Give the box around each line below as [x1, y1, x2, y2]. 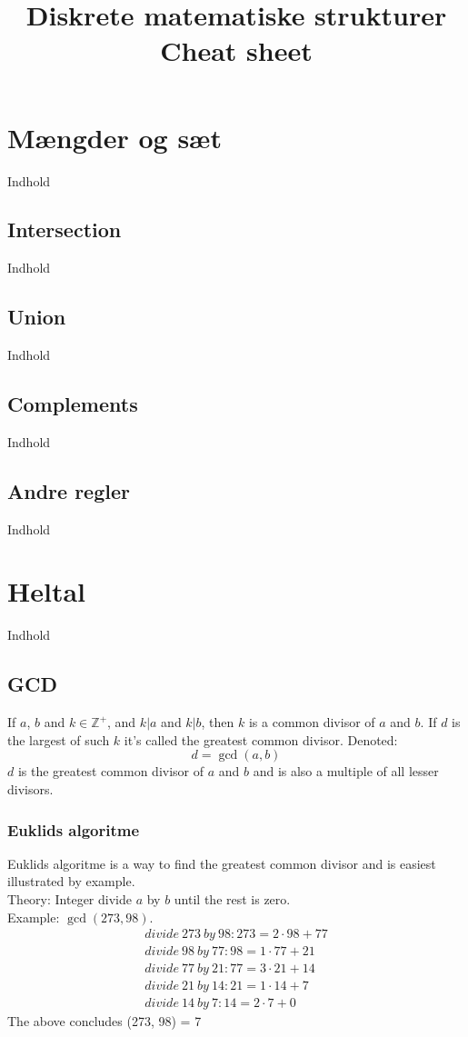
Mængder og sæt [7, 118, 222, 155]
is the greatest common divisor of [17, 762, 204, 781]
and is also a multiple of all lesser [253, 762, 439, 781]
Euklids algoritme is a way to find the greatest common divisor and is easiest [7, 853, 436, 872]
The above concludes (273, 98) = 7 [7, 1012, 202, 1031]
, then [201, 713, 234, 732]
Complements [7, 390, 138, 418]
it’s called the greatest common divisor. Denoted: [124, 730, 398, 749]
